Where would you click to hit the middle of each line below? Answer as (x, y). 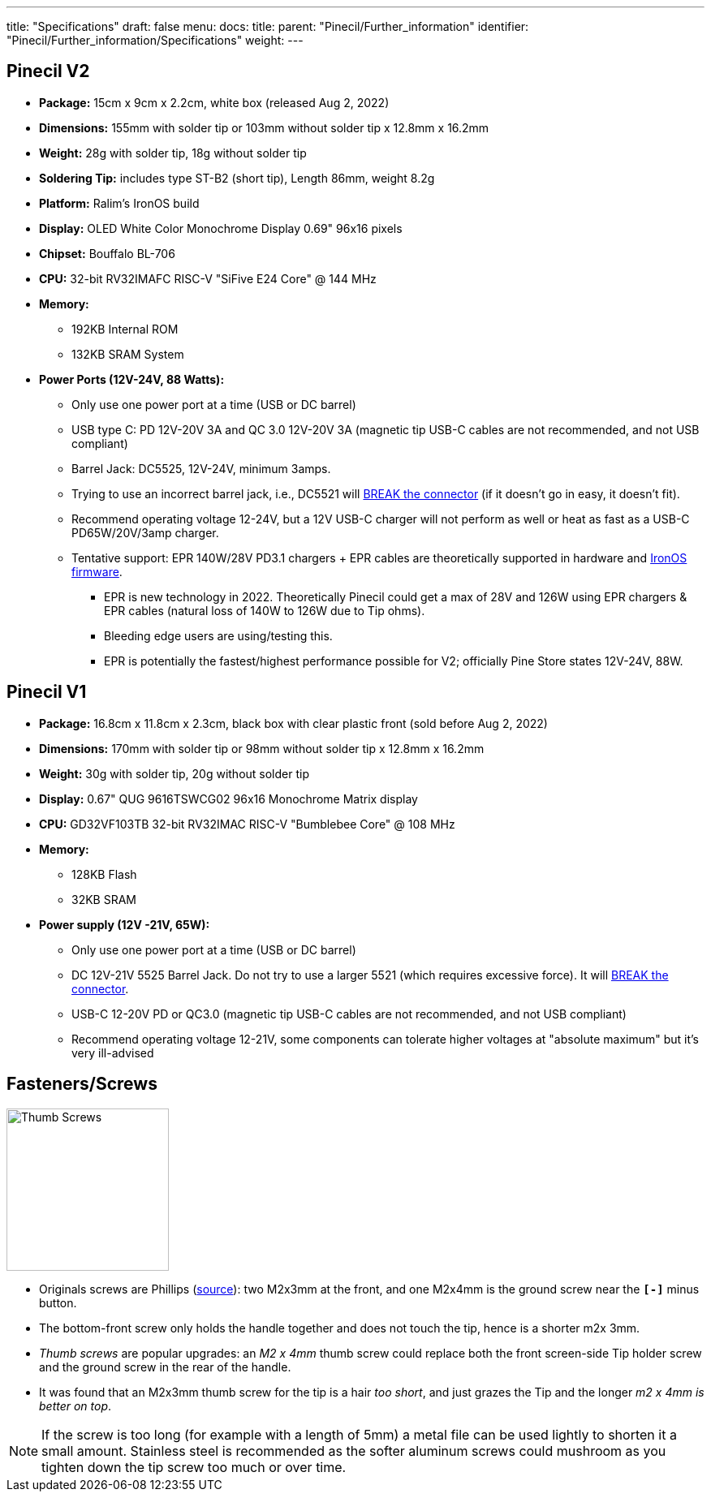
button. (58, 1302)
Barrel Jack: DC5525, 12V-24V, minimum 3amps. (201, 468)
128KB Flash (104, 874)
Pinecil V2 (48, 71)
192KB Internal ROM (125, 329)
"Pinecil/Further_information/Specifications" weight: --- (155, 40)
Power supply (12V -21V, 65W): (125, 924)
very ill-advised (113, 1052)
